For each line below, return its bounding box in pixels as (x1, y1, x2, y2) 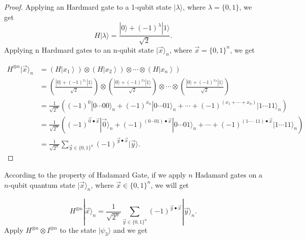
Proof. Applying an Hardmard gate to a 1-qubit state (4, 2, 172, 12)
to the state (59, 225, 96, 235)
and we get (113, 225, 148, 235)
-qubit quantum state (8, 179, 75, 190)
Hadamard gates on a (195, 169, 262, 180)
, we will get (151, 179, 189, 190)
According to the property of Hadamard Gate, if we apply (4, 169, 186, 180)
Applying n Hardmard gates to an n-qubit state (4, 44, 154, 55)
